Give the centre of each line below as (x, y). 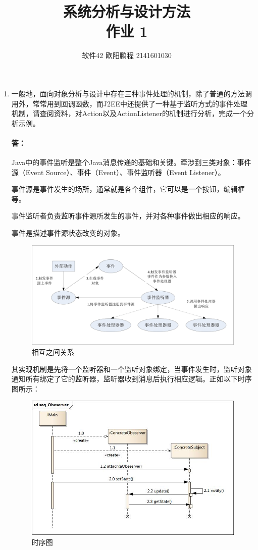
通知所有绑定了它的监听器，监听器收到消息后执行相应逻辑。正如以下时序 (132, 379)
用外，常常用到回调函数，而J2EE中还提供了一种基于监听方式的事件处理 (130, 103)
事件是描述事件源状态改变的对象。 (68, 233)
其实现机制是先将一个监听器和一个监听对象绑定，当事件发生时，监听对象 (132, 369)
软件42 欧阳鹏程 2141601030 (127, 55)
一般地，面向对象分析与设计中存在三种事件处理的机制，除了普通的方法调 (132, 93)
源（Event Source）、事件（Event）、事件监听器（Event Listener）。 (118, 172)
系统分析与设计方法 (126, 11)
